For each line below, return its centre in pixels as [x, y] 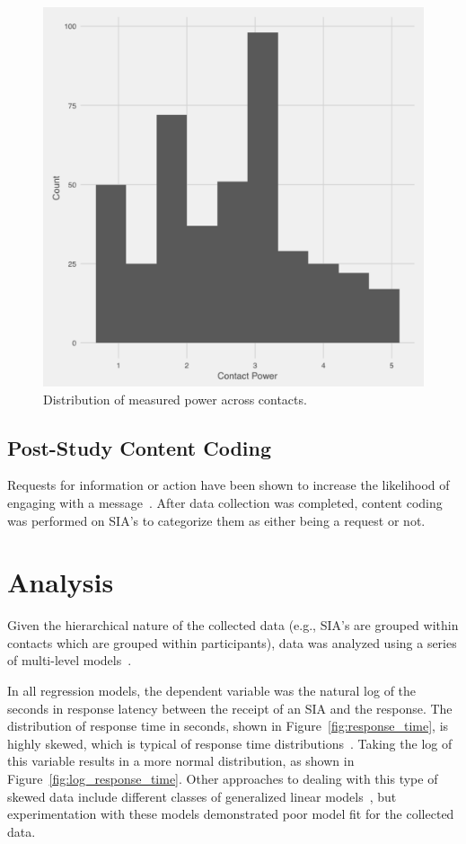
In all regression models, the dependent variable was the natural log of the [212, 690]
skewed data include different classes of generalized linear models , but [202, 796]
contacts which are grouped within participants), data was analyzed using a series [232, 642]
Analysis [61, 582]
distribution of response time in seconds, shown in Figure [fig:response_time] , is [228, 726]
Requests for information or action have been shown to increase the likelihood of [229, 485]
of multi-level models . [70, 660]
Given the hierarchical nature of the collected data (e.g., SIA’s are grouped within [233, 625]
